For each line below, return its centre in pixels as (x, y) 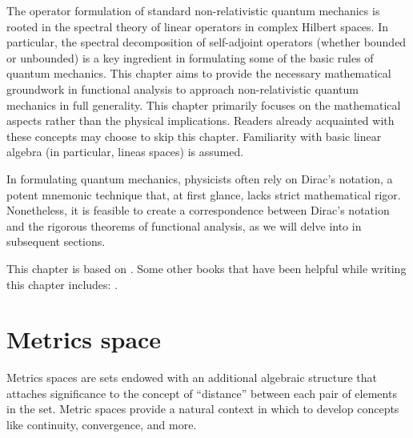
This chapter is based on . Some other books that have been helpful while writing (206, 268)
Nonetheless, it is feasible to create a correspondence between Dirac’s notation (198, 210)
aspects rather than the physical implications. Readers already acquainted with (200, 121)
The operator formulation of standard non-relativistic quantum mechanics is (193, 10)
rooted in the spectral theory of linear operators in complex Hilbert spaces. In (197, 26)
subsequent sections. (56, 241)
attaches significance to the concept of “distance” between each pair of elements (202, 393)
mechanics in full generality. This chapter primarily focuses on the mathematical (204, 104)
